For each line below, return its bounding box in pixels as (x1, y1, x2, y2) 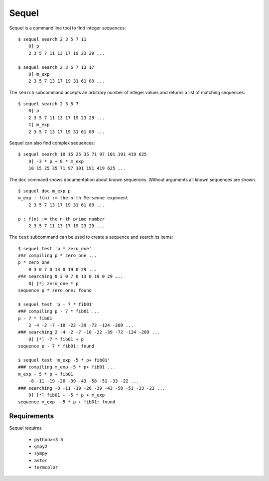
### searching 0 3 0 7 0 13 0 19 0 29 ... (18, 274, 124, 279)
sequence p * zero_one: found (18, 288, 92, 294)
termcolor (34, 465, 58, 471)
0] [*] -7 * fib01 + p (28, 336, 84, 342)
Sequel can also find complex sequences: (9, 140, 95, 146)
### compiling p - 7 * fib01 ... (18, 309, 100, 314)
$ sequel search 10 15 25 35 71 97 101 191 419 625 (18, 152, 147, 157)
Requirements (9, 412, 54, 421)
